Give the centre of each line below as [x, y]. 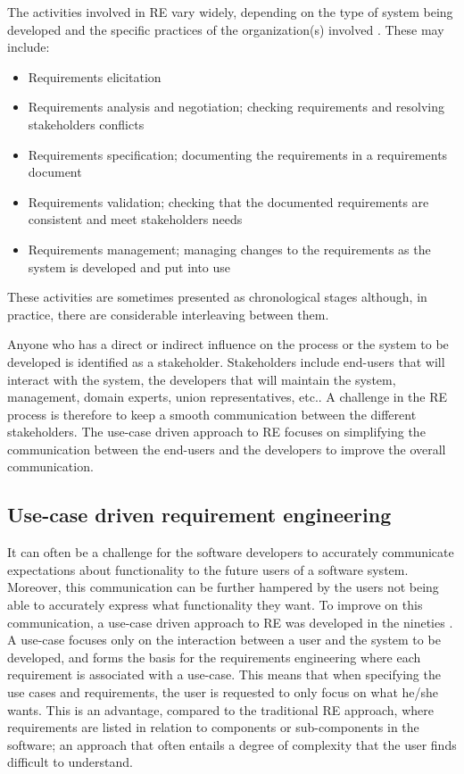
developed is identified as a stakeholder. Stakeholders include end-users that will [226, 361]
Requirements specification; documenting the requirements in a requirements [238, 154]
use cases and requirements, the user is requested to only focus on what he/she [223, 692]
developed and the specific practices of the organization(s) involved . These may [226, 29]
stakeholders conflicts [86, 124]
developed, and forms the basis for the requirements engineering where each [214, 657]
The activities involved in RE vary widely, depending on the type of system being [230, 12]
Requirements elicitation [95, 76]
